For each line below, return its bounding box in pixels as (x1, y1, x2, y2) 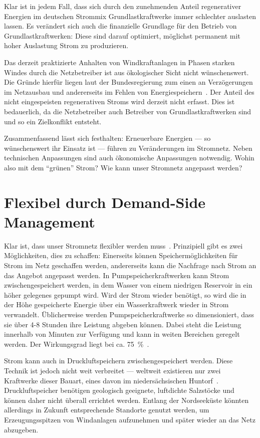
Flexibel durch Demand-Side (4, 191, 206, 212)
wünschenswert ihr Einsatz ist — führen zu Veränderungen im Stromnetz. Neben (4, 142, 252, 153)
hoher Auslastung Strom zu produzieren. (4, 40, 129, 51)
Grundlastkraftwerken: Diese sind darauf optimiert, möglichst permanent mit (4, 30, 240, 41)
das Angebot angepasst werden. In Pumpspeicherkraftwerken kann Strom (4, 270, 229, 280)
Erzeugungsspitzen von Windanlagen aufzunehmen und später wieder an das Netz (4, 414, 255, 424)
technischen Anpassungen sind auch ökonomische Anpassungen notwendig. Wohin (4, 152, 254, 163)
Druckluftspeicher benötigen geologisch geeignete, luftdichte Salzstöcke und (4, 385, 234, 395)
